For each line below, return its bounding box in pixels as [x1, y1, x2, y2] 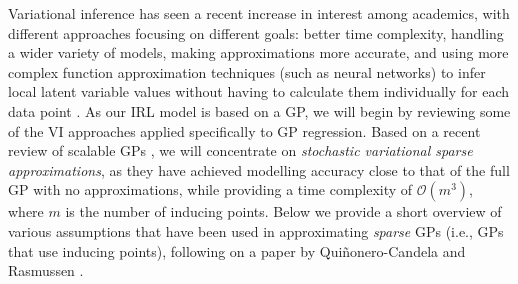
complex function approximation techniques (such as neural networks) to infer [8, 61, 486, 82]
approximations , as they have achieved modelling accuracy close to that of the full [8, 159, 510, 180]
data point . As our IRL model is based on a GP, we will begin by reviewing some [8, 100, 511, 121]
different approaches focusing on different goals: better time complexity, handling [8, 22, 504, 43]
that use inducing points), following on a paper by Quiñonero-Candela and [8, 240, 466, 261]
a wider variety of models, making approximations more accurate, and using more [8, 42, 509, 63]
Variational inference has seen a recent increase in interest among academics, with [8, 3, 510, 23]
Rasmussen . [8, 260, 84, 281]
